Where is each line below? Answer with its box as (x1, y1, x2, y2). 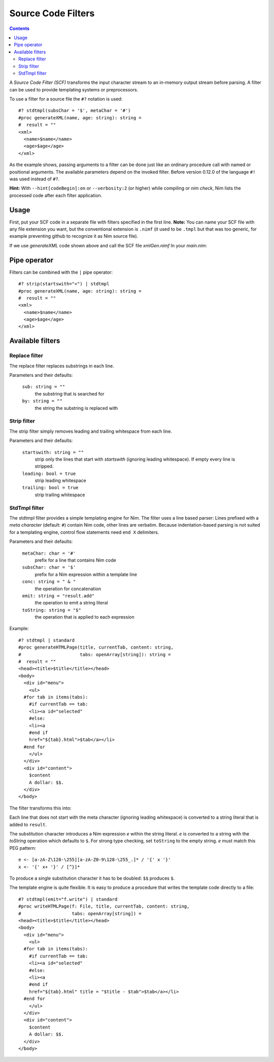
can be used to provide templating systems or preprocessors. (9, 86, 139, 92)
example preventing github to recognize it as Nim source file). (9, 233, 139, 239)
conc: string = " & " (22, 579, 76, 585)
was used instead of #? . (9, 176, 60, 182)
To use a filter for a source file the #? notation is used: (9, 96, 123, 102)
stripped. (35, 463, 54, 469)
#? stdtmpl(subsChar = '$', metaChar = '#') (18, 108, 131, 114)
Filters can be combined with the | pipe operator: (9, 269, 113, 275)
